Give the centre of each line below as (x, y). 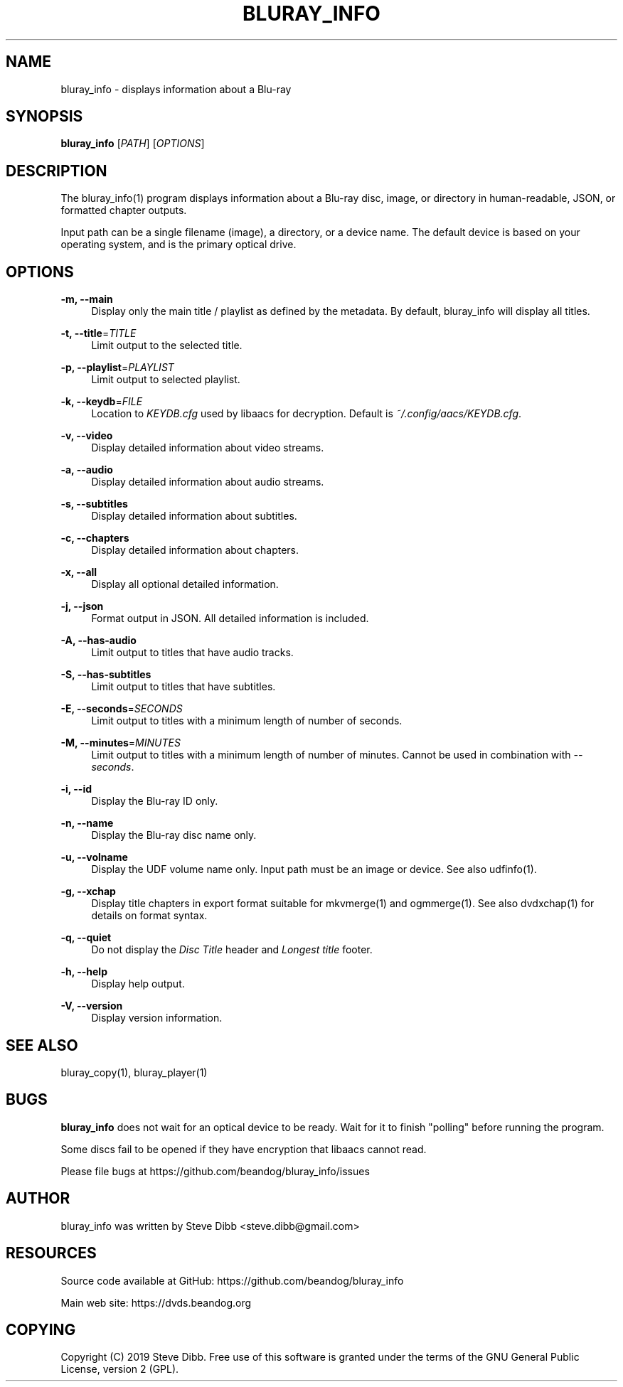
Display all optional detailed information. (185, 584)
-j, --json (82, 606)
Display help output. (138, 984)
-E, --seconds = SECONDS (122, 709)
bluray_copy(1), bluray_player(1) (134, 1072)
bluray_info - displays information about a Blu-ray (176, 89)
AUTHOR (38, 1199)
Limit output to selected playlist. (166, 380)
